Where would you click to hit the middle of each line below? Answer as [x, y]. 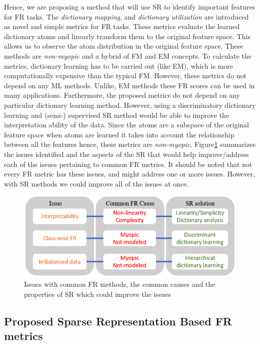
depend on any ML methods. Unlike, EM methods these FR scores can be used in [129, 85]
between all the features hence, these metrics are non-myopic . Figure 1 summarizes [130, 144]
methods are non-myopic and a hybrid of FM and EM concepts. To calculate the [128, 55]
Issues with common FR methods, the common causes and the [120, 284]
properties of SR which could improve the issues [97, 294]
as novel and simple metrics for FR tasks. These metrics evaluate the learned [122, 26]
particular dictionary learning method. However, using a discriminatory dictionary [130, 105]
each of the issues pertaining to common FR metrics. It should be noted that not [128, 164]
